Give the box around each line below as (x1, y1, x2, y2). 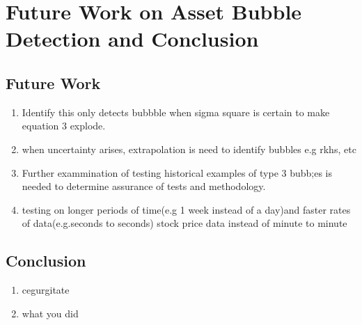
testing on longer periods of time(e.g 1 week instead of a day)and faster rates (22, 202, 351, 216)
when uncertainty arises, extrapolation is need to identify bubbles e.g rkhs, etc (22, 141, 356, 156)
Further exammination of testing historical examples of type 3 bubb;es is (22, 165, 333, 180)
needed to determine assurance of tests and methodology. (22, 179, 266, 193)
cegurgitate (22, 283, 70, 297)
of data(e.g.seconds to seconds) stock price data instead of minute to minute (22, 216, 347, 230)
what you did (22, 306, 79, 320)
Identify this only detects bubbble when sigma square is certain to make (22, 104, 330, 119)
